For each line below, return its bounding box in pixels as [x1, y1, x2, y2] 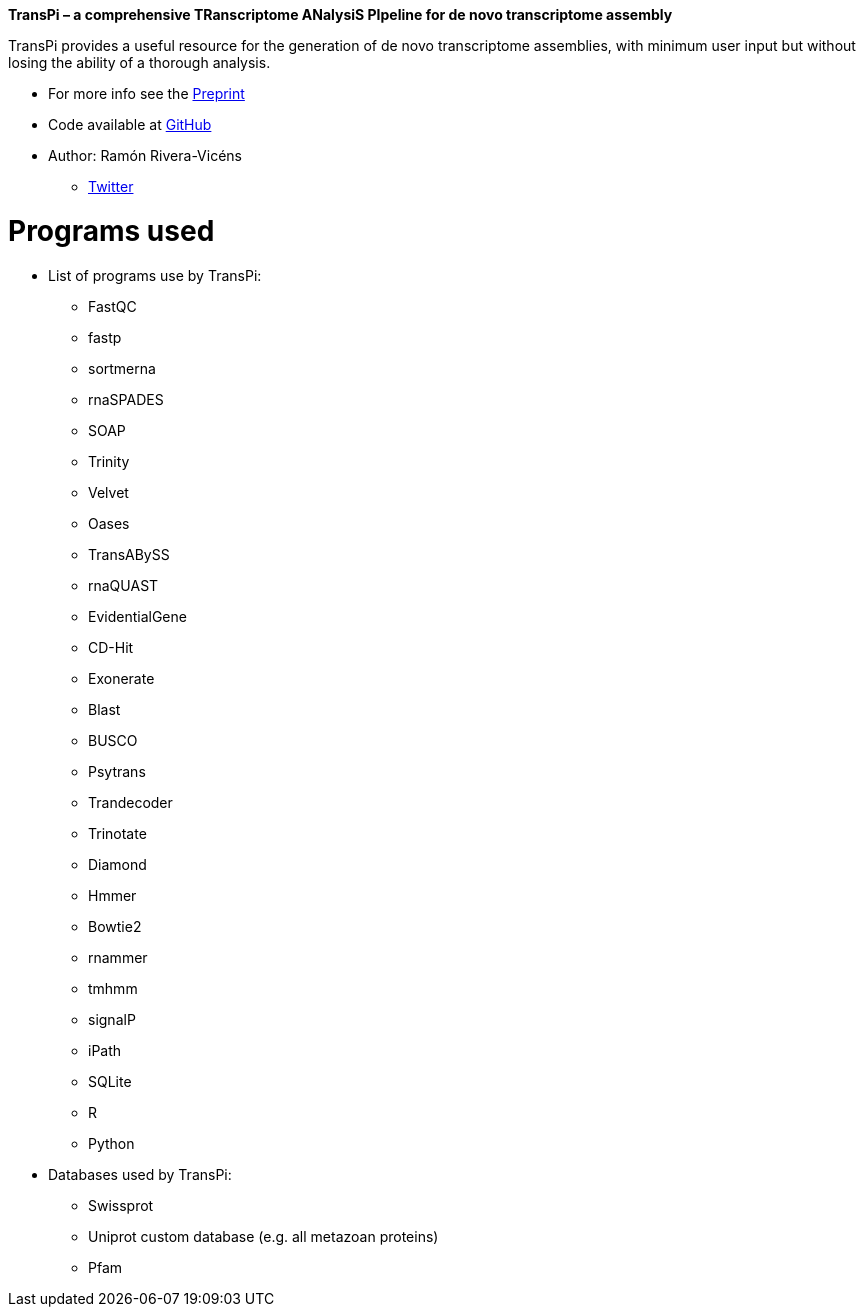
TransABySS [88, 545, 170, 563]
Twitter [88, 178, 134, 195]
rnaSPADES [88, 390, 164, 408]
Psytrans [88, 762, 146, 780]
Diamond [88, 855, 147, 873]
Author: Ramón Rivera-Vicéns [48, 147, 242, 164]
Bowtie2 [88, 917, 142, 935]
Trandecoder [88, 793, 173, 811]
